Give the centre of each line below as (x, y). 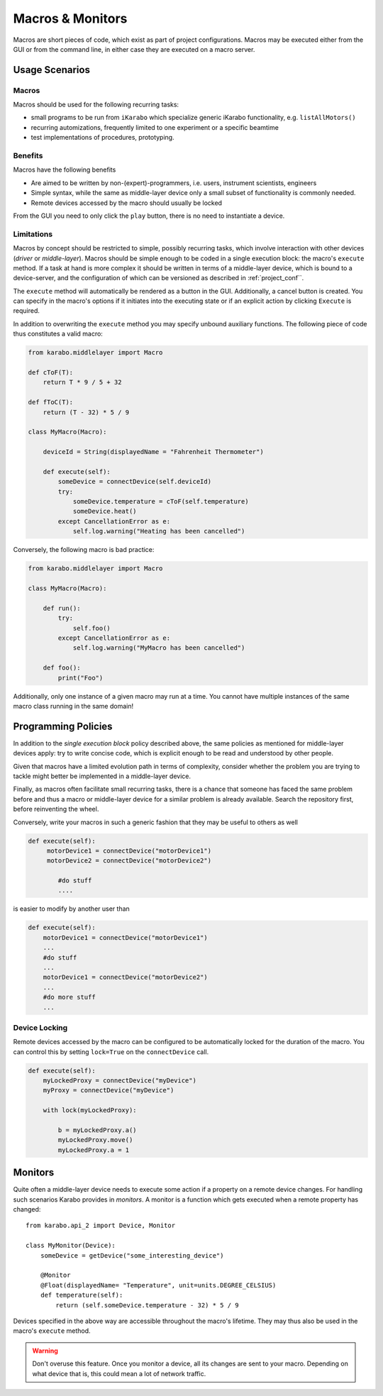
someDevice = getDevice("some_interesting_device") (132, 1255)
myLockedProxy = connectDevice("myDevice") (120, 1081)
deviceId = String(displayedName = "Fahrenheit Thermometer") (153, 452)
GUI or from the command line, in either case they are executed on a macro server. (134, 49)
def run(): (62, 608)
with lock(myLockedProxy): (90, 1110)
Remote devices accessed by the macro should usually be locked (127, 203)
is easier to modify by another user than (72, 909)
